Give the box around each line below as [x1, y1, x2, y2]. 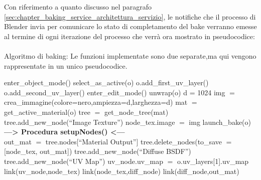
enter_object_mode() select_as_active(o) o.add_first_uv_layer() [4, 77, 209, 88]
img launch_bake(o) [189, 116, 251, 127]
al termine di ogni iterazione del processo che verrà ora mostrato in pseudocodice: [4, 31, 255, 41]
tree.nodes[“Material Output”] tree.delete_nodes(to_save [45, 136, 222, 146]
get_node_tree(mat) [104, 106, 169, 117]
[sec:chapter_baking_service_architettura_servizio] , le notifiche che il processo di [4, 11, 256, 22]
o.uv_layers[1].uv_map [177, 155, 249, 166]
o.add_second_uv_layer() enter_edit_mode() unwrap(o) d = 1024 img [4, 87, 225, 97]
